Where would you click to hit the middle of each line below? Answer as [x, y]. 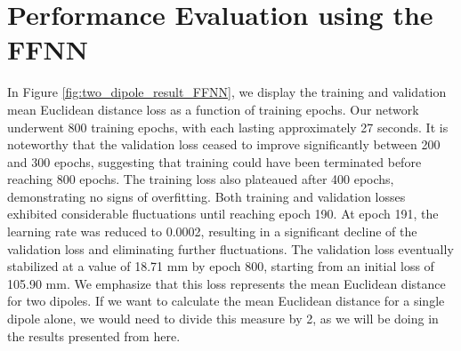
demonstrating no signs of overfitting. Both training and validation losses [206, 196]
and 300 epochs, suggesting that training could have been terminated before [214, 161]
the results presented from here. [94, 335]
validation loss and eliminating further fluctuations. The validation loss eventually [230, 248]
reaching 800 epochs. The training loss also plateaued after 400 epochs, [201, 179]
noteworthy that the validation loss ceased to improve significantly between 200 [224, 144]
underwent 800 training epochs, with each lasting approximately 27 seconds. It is [228, 127]
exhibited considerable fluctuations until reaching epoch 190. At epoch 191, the [223, 214]
